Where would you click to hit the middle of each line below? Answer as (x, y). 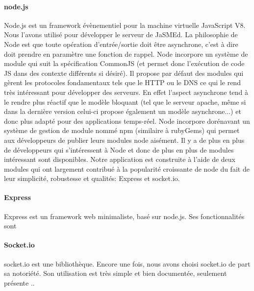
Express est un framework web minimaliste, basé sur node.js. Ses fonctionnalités (124, 216)
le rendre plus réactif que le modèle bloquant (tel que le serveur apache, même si (125, 101)
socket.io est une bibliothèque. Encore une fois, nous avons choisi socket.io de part (127, 263)
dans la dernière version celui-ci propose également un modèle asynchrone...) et (123, 111)
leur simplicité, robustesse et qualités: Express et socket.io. (92, 178)
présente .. (19, 282)
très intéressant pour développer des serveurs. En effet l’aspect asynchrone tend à (126, 92)
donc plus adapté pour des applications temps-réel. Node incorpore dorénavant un (127, 121)
